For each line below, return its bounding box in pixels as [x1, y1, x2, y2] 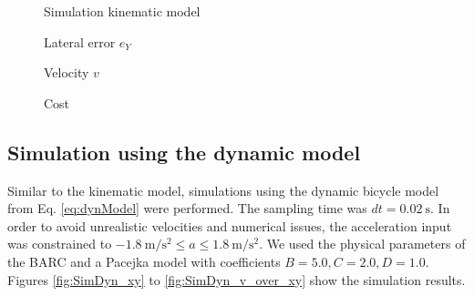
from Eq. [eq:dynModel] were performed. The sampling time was [7, 199, 367, 218]
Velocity [44, 63, 89, 82]
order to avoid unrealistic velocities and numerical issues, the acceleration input [7, 216, 452, 235]
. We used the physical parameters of [259, 234, 466, 253]
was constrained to [7, 234, 112, 253]
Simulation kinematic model [44, 2, 201, 20]
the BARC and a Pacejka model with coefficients [7, 251, 281, 270]
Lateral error [44, 32, 116, 51]
